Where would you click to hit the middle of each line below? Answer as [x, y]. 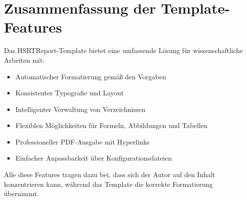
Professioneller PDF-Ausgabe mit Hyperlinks [82, 141]
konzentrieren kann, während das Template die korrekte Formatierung [108, 184]
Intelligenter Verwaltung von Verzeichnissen [80, 109]
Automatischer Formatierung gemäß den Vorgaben [91, 76]
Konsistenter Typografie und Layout [69, 93]
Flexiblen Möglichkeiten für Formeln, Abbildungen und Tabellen [111, 125]
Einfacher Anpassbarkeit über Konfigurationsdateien [94, 158]
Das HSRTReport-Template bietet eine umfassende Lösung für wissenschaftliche [123, 50]
